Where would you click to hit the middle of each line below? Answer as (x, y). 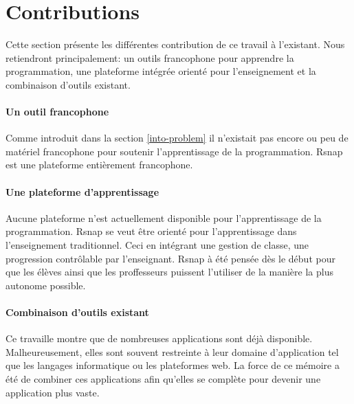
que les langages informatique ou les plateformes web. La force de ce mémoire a (173, 365)
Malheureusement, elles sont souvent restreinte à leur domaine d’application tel (172, 351)
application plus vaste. (53, 392)
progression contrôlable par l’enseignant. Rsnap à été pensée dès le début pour (170, 258)
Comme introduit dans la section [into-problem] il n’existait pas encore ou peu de (177, 138)
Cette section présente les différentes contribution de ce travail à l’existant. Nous (175, 44)
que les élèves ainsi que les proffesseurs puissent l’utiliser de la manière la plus (169, 272)
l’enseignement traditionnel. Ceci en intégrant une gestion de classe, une (157, 245)
